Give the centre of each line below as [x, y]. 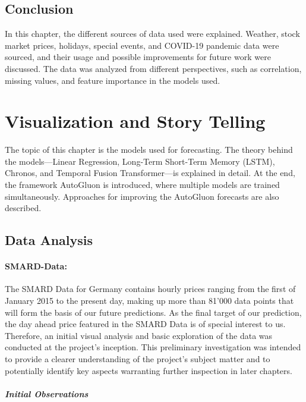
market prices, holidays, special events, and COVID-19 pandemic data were [142, 45]
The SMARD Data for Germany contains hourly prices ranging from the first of [150, 289]
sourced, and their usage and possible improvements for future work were [138, 57]
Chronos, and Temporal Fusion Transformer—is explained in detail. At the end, [150, 173]
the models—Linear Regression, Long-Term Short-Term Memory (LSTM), [140, 161]
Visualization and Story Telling [135, 121]
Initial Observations [47, 393]
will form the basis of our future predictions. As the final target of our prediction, [153, 312]
